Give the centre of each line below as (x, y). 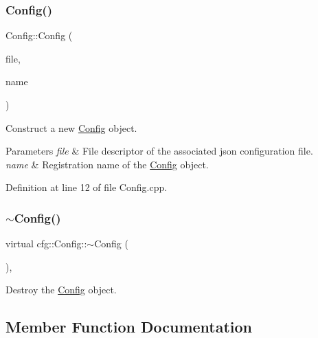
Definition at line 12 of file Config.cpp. (87, 187)
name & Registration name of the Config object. (107, 164)
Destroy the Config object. (61, 290)
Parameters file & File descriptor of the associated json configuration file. (159, 151)
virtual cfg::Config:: (46, 244)
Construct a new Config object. (71, 127)
